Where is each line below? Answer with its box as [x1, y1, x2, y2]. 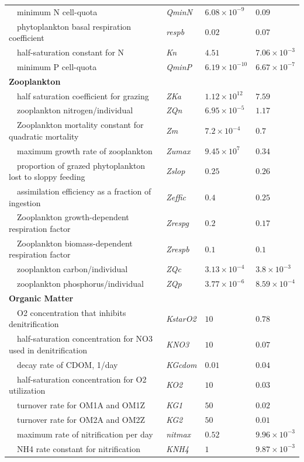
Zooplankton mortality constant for [16, 119, 144, 131]
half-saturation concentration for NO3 [16, 332, 153, 345]
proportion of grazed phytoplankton [16, 159, 146, 171]
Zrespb [166, 242, 189, 255]
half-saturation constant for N [16, 46, 125, 58]
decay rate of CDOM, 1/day [16, 358, 118, 370]
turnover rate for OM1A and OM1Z [16, 398, 146, 411]
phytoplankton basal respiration [16, 20, 132, 32]
